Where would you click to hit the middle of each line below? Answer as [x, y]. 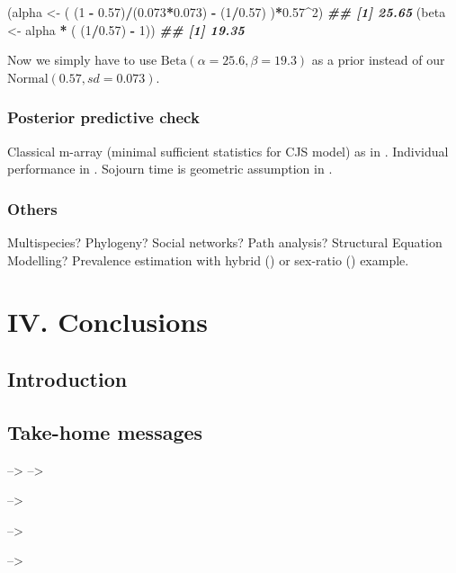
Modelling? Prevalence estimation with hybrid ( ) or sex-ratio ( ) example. [208, 260]
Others [32, 208]
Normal [28, 79]
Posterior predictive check [103, 117]
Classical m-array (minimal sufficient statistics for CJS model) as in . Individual [228, 151]
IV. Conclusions [107, 322]
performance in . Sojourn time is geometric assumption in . [170, 169]
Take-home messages [105, 431]
